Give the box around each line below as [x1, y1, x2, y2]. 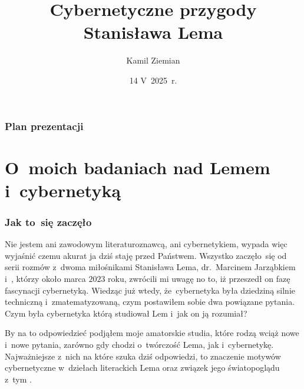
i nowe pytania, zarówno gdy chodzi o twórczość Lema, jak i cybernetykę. [5, 338, 274, 350]
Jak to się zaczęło [5, 214, 92, 229]
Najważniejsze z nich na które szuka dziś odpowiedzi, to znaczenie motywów [5, 350, 281, 362]
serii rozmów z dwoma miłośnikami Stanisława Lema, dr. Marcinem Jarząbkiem [5, 261, 296, 273]
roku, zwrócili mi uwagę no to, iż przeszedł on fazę [108, 272, 290, 284]
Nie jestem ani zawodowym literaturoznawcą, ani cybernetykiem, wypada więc [5, 238, 288, 250]
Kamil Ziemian [126, 54, 180, 67]
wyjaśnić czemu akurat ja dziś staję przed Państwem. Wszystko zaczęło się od [5, 249, 287, 261]
